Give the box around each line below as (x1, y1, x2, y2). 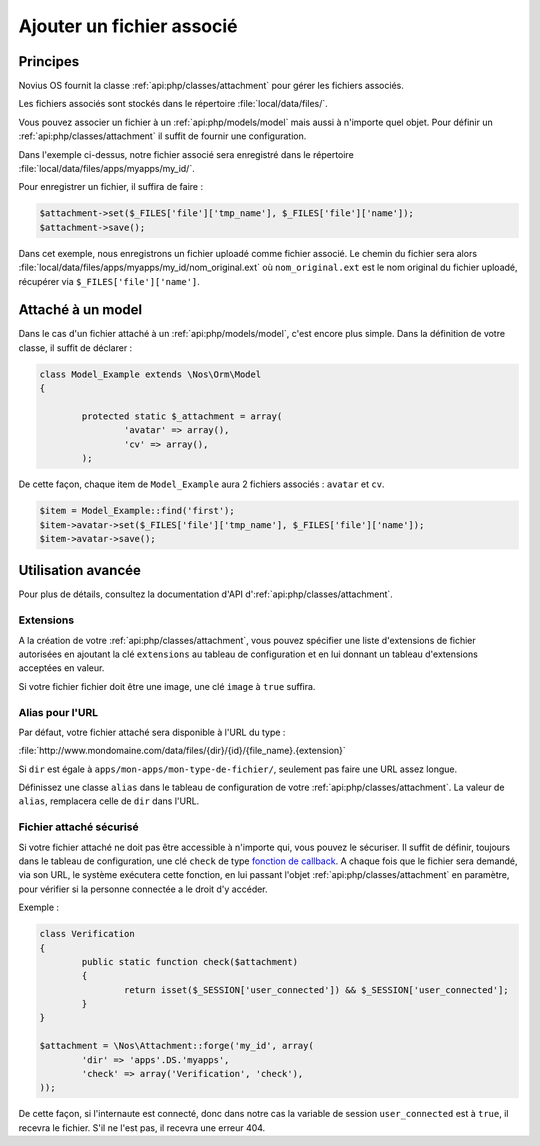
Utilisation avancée (18, 562, 142, 579)
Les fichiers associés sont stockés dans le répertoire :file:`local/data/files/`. (18, 98, 329, 110)
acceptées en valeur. (18, 662, 105, 674)
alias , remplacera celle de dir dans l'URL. (18, 795, 200, 807)
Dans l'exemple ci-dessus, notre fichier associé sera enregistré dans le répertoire (18, 148, 354, 160)
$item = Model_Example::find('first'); (39, 505, 235, 517)
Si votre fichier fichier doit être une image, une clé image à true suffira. (18, 680, 316, 692)
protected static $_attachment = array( (81, 411, 283, 422)
